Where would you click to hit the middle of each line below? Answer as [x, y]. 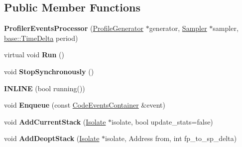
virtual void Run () [34, 55]
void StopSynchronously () [49, 71]
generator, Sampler [178, 28]
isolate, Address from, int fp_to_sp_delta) [171, 138]
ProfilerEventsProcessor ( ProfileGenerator [74, 28]
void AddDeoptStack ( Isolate [52, 138]
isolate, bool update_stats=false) [162, 121]
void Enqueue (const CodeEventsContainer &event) [85, 105]
